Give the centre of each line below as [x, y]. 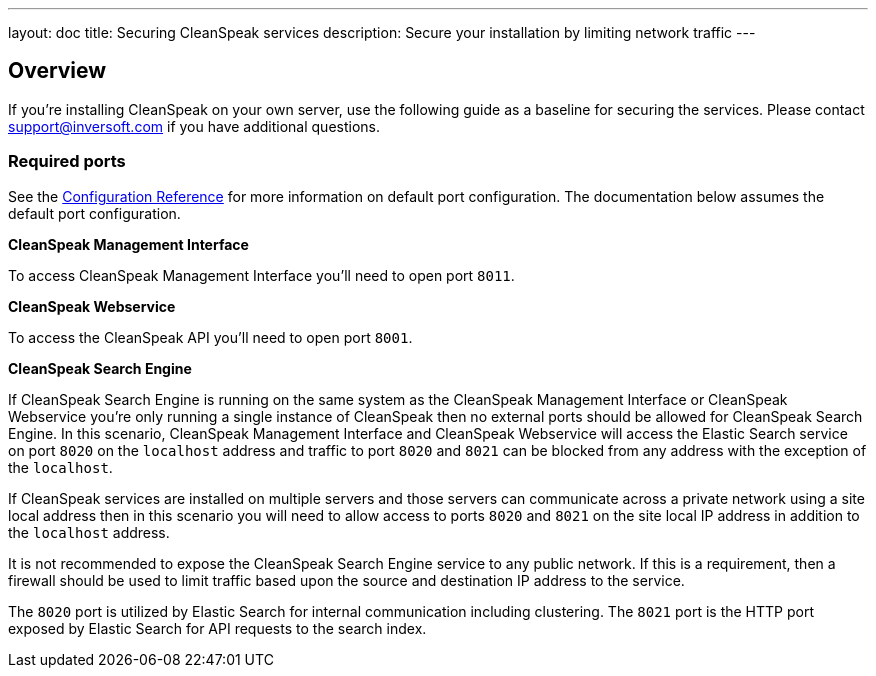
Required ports [67, 161]
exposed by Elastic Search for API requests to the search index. [217, 628]
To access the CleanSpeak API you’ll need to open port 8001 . [210, 337]
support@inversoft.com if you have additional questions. [194, 126]
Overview [57, 71]
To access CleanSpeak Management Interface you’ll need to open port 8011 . [261, 275]
